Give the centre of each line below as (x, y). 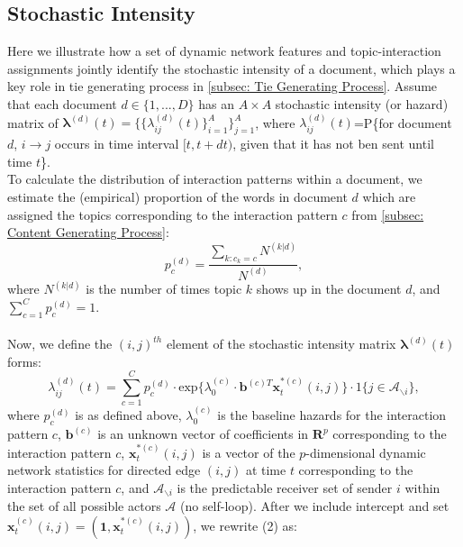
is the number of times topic (164, 289)
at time (266, 470)
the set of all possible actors (84, 506)
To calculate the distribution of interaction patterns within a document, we (215, 179)
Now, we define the (60, 344)
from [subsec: (388, 214)
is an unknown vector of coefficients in (203, 434)
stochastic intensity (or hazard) (362, 103)
